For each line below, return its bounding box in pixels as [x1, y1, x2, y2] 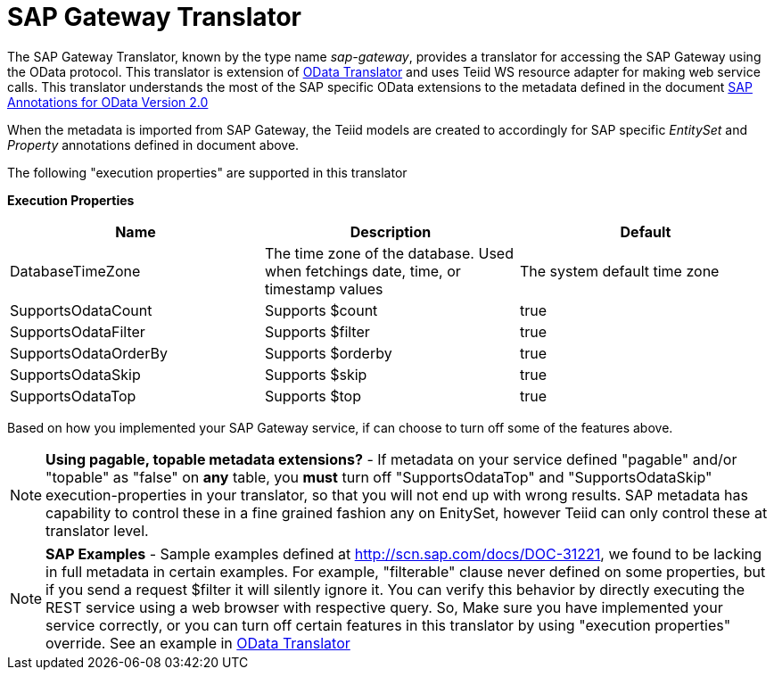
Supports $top [264, 386, 361, 405]
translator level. [45, 521, 149, 540]
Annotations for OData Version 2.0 [7, 94, 209, 110]
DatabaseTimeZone [10, 261, 141, 280]
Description [350, 222, 432, 241]
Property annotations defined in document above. [7, 136, 300, 153]
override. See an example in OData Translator [45, 633, 350, 652]
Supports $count [264, 301, 378, 319]
